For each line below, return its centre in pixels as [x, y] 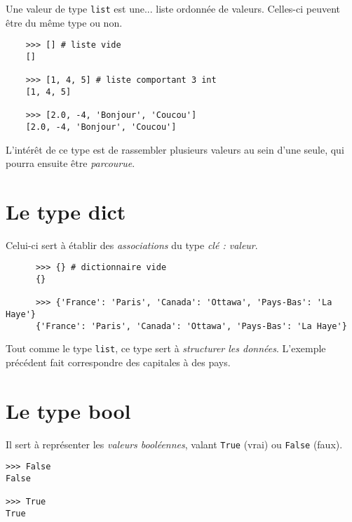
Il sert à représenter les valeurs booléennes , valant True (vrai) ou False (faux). [174, 444]
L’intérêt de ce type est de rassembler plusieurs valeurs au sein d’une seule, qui [175, 149]
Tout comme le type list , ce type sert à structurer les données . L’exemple [166, 348]
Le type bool [68, 410]
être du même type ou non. [64, 22]
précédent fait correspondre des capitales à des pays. [118, 362]
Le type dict [66, 211]
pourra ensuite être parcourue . [70, 163]
